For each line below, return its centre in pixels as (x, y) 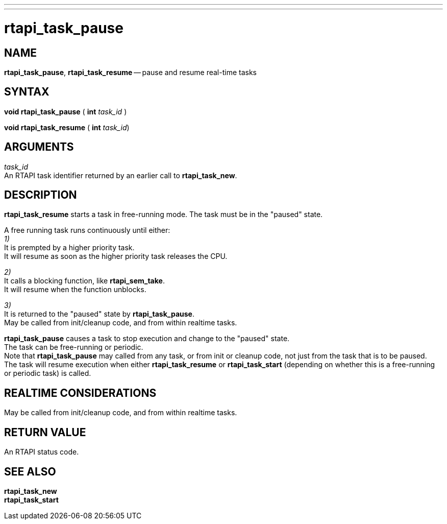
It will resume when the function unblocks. (75, 290)
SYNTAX (27, 92)
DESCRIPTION (41, 195)
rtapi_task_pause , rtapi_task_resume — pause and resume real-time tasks (131, 72)
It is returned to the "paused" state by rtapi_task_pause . (99, 314)
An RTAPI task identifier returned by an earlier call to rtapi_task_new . (121, 175)
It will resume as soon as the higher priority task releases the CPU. (116, 256)
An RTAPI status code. (42, 452)
